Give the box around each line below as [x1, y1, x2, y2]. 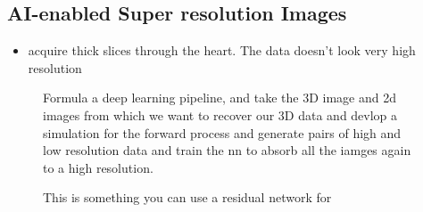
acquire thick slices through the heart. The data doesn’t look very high [28, 41, 416, 60]
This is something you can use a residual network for [43, 188, 332, 207]
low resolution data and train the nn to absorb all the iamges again [43, 141, 411, 159]
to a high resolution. [43, 158, 153, 176]
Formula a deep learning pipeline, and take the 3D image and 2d [43, 88, 396, 107]
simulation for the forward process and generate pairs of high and [43, 123, 402, 142]
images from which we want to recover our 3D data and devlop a [43, 105, 398, 124]
